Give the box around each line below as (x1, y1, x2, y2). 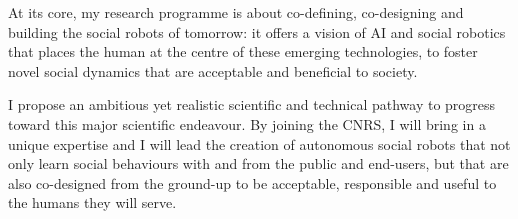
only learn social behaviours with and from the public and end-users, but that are (8, 153, 509, 174)
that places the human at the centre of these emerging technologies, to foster (8, 41, 478, 62)
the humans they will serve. (8, 192, 177, 213)
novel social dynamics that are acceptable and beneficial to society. (8, 60, 418, 81)
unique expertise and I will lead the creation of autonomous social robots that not (8, 133, 511, 154)
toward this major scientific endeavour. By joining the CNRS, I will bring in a (8, 113, 486, 134)
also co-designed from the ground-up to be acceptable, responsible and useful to (8, 172, 497, 193)
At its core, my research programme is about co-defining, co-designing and (8, 2, 464, 22)
